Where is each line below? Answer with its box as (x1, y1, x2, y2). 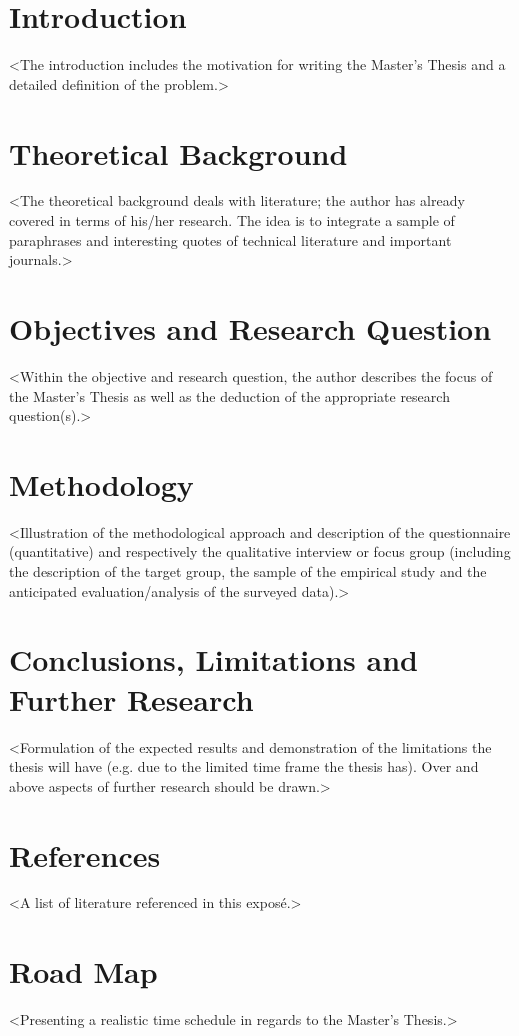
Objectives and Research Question (9, 308, 492, 348)
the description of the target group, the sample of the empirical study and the (9, 561, 487, 582)
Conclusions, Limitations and (9, 639, 418, 680)
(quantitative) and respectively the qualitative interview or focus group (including (9, 541, 511, 562)
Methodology (9, 463, 194, 504)
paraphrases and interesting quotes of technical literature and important (9, 229, 452, 250)
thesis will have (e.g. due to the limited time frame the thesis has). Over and (9, 756, 479, 777)
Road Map (9, 951, 158, 992)
